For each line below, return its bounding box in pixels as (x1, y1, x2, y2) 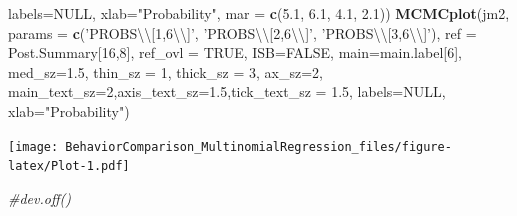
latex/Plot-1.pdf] (8, 159, 130, 174)
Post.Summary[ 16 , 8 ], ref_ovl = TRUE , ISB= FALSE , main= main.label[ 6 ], (8, 42, 462, 63)
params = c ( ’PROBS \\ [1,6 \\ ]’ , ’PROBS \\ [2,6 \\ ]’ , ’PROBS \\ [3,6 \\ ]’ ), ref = (8, 22, 477, 43)
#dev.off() (8, 187, 71, 208)
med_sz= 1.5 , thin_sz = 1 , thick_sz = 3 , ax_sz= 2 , (8, 61, 323, 82)
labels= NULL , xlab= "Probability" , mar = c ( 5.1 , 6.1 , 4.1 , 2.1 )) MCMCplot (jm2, (8, 3, 510, 23)
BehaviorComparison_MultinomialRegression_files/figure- (65, 139, 452, 154)
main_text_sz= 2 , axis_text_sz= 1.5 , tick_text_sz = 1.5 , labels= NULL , (8, 81, 446, 102)
